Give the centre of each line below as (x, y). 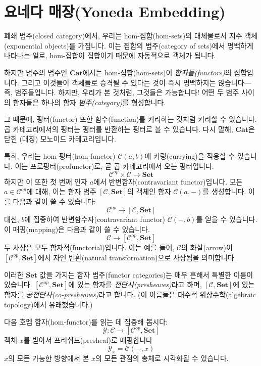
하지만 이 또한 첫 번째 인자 (46, 181)
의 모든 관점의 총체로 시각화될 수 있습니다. (162, 358)
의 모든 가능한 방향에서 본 (49, 358)
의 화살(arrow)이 (207, 247)
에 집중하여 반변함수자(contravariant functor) (95, 219)
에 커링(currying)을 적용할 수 (190, 156)
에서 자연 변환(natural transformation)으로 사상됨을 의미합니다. (137, 257)
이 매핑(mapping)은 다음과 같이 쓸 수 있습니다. (77, 229)
